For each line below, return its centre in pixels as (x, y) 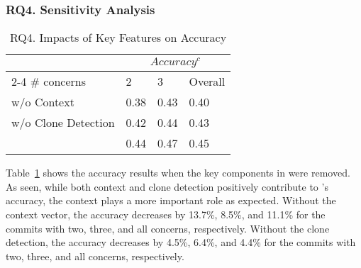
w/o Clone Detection (63, 123)
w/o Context (43, 102)
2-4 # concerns (49, 82)
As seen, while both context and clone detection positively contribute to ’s (167, 186)
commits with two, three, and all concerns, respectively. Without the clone (168, 228)
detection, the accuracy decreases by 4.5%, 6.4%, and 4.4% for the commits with (181, 242)
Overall (207, 82)
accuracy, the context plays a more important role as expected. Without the (171, 200)
